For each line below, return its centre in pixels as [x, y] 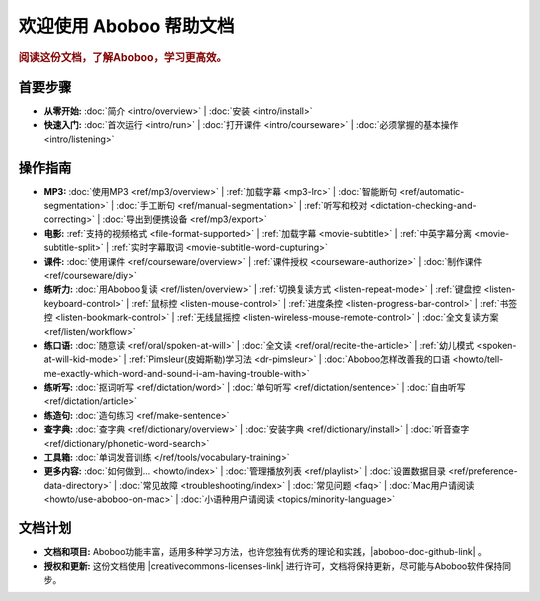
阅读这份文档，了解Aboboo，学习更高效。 [123, 57]
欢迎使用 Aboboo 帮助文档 [126, 26]
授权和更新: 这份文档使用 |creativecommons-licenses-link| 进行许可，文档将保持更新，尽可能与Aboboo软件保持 [273, 566]
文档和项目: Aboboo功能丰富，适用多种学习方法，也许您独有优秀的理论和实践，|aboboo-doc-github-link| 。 [265, 552]
